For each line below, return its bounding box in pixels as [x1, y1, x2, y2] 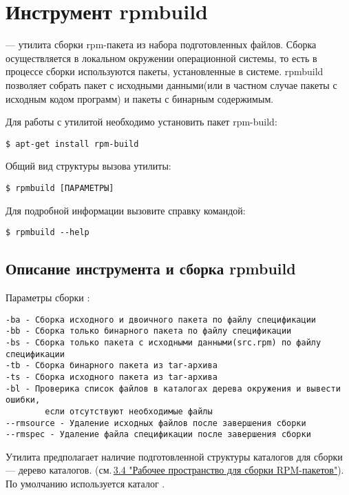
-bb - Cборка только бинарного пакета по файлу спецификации [6, 326, 292, 336]
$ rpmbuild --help [6, 228, 89, 238]
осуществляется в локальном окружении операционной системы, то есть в [6, 50, 317, 65]
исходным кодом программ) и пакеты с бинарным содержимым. [6, 91, 274, 105]
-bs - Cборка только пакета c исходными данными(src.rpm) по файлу [6, 337, 321, 347]
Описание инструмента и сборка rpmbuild [6, 258, 296, 279]
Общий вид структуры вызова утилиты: [6, 159, 171, 173]
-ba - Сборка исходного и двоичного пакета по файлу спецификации [6, 314, 317, 325]
